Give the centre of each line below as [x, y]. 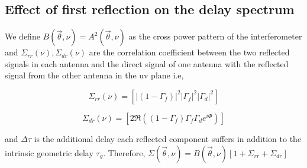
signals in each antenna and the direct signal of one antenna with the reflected [147, 63]
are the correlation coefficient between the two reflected [189, 52]
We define [22, 36]
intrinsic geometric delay [49, 152]
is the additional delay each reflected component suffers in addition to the [168, 138]
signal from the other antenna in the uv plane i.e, [94, 75]
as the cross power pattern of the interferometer [215, 36]
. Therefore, [124, 152]
